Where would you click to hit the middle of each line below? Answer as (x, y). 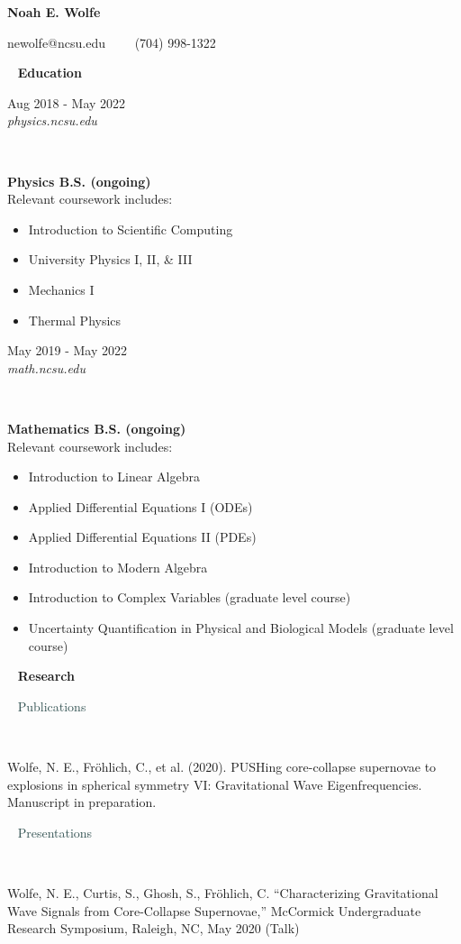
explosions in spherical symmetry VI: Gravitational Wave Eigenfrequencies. (215, 784)
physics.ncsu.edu (52, 120)
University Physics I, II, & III (110, 259)
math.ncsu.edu (46, 367)
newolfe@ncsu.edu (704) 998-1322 (112, 42)
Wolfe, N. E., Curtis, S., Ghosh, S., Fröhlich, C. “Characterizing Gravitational (223, 893)
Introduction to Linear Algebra (114, 477)
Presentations (55, 832)
